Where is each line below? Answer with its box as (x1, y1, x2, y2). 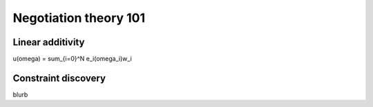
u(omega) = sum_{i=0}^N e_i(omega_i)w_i (12, 55, 133, 63)
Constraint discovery (12, 72, 106, 84)
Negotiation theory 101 (12, 10, 146, 25)
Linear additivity (12, 36, 85, 48)
